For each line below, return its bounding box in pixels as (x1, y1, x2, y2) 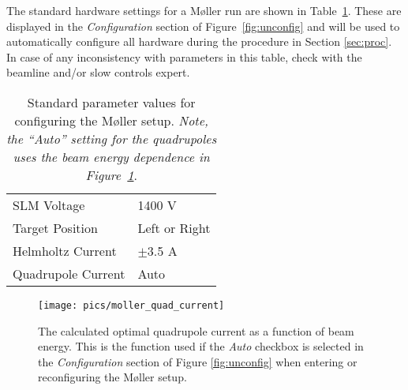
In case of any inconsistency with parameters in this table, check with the (6, 48, 362, 65)
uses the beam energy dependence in (13, 147, 210, 166)
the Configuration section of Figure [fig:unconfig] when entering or (38, 353, 357, 369)
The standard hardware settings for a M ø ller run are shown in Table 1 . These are (6, 2, 402, 18)
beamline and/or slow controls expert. (6, 64, 190, 81)
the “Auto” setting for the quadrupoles (6, 129, 217, 148)
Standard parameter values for (27, 92, 196, 111)
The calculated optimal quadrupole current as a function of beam (38, 322, 354, 339)
